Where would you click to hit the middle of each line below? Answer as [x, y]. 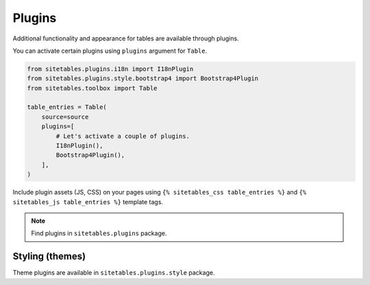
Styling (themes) [49, 257]
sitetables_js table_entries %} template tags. [88, 201]
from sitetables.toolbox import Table [92, 88]
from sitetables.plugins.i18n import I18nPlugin [110, 69]
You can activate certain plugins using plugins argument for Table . [110, 51]
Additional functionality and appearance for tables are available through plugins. [126, 38]
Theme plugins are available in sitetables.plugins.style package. [114, 273]
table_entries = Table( [67, 107]
